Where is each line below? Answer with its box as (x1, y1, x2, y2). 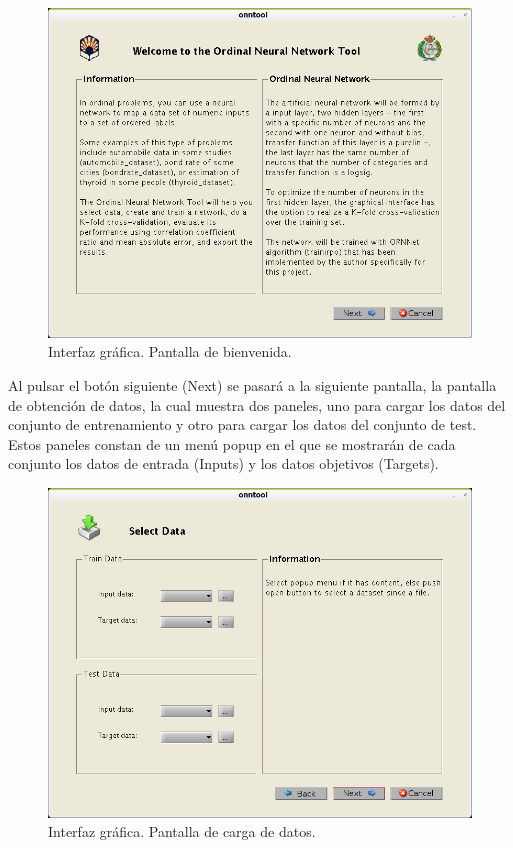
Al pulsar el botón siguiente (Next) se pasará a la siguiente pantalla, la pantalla (8, 374, 497, 395)
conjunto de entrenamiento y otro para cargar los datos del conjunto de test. (8, 414, 477, 435)
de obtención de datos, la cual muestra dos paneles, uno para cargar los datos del (8, 394, 506, 415)
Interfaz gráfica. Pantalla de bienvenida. (48, 341, 292, 362)
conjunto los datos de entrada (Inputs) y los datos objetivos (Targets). (8, 453, 439, 474)
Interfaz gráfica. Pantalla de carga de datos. (48, 821, 316, 842)
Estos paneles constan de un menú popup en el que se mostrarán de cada (8, 433, 456, 454)
